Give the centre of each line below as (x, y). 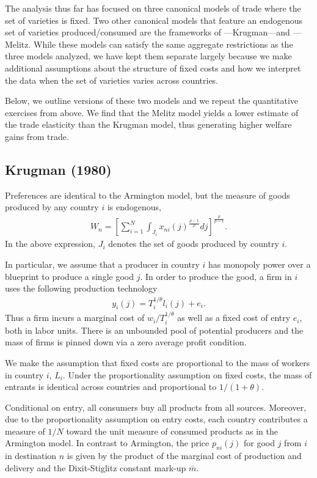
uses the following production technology (81, 288)
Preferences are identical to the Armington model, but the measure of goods (148, 195)
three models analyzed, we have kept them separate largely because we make (148, 56)
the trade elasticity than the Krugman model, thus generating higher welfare (148, 124)
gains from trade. (37, 136)
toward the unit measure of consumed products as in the (172, 431)
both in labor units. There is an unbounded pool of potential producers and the (154, 330)
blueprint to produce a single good (69, 276)
